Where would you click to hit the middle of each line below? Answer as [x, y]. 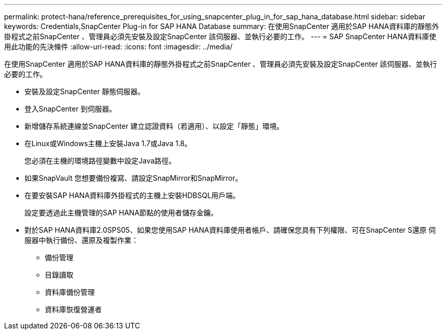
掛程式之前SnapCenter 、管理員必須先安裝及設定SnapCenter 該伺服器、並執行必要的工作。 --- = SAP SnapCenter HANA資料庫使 [220, 36]
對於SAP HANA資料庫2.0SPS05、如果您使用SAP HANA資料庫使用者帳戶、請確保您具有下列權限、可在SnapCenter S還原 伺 [230, 230]
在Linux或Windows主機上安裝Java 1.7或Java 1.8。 [108, 143]
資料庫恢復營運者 [73, 309]
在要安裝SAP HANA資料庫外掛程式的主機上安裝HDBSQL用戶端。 [132, 195]
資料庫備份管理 [70, 292]
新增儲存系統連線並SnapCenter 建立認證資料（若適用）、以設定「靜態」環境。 [154, 126]
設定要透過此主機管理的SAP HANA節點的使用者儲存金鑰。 [121, 213]
